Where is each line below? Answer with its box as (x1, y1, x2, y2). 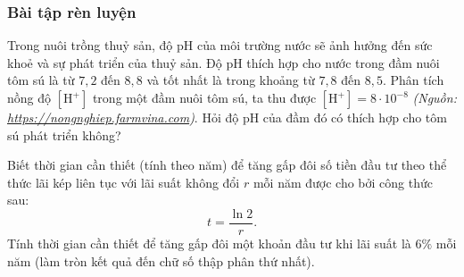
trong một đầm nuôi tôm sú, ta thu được (92, 88, 317, 106)
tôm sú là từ (7, 71, 75, 89)
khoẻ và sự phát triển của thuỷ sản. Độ (7, 53, 222, 71)
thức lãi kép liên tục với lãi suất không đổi (7, 172, 240, 191)
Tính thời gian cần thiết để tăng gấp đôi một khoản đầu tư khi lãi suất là (7, 234, 411, 253)
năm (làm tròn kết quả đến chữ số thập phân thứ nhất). (7, 251, 315, 270)
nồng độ (7, 88, 52, 106)
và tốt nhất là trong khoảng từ (146, 71, 315, 89)
